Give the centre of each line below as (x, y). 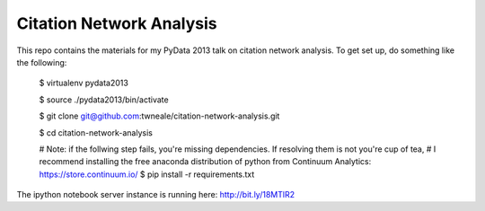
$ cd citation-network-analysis (96, 132)
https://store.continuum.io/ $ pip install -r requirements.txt (147, 174)
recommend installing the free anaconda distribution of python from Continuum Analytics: (205, 162)
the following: (42, 62)
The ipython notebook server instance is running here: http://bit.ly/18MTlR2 (156, 195)
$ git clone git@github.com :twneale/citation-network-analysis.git (159, 116)
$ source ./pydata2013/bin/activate (104, 100)
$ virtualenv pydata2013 (84, 83)
